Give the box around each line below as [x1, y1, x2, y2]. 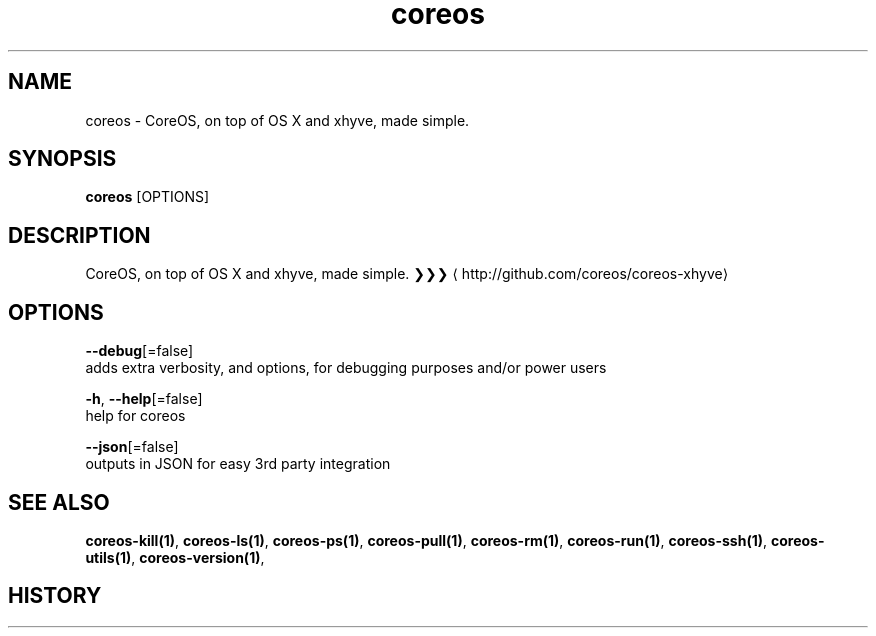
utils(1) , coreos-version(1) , [85, 548, 265, 566]
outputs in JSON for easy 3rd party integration [85, 455, 391, 473]
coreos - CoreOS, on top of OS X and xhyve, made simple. [85, 111, 470, 129]
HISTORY [8, 583, 102, 609]
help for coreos [85, 407, 186, 425]
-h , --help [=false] [85, 390, 203, 408]
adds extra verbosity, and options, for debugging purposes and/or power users [85, 359, 607, 377]
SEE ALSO [8, 489, 110, 515]
